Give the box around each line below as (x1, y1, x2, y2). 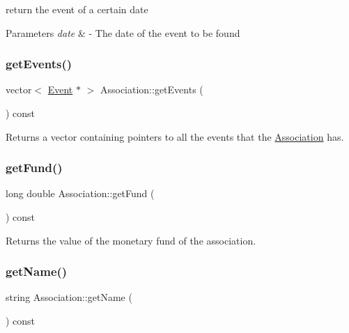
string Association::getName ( (6, 290, 132, 304)
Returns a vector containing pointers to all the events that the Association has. (6, 129, 344, 144)
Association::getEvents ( (100, 82, 203, 97)
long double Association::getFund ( (6, 186, 155, 201)
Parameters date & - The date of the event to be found (6, 25, 240, 40)
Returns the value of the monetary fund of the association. (6, 233, 256, 247)
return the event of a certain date (6, 2, 148, 16)
